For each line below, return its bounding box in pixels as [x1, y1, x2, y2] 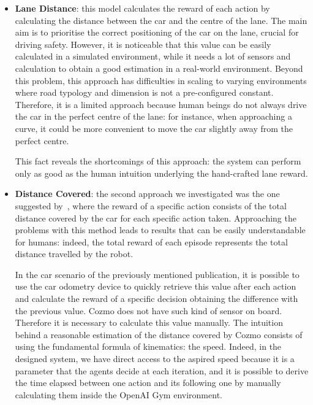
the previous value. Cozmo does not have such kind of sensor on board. [15, 304, 282, 317]
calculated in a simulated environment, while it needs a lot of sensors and [15, 50, 291, 63]
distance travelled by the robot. [15, 247, 134, 260]
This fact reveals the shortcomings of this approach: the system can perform [15, 155, 301, 168]
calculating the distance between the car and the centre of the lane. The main [15, 13, 307, 26]
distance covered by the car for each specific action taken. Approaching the [15, 211, 296, 224]
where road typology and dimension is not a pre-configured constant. [15, 86, 274, 99]
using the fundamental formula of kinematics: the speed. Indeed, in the [15, 340, 282, 353]
